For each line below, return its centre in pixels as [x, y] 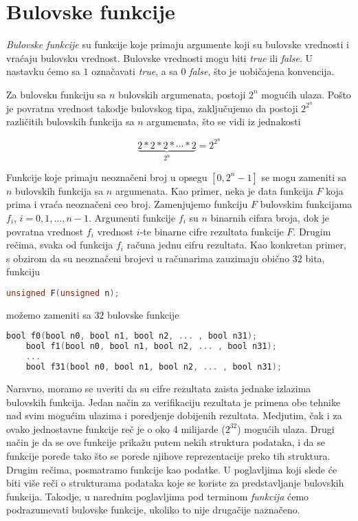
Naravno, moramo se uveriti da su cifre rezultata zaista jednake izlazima [159, 388]
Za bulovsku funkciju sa [56, 94]
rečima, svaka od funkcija [60, 245]
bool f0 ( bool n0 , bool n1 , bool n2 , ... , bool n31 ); [132, 336]
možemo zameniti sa [49, 314]
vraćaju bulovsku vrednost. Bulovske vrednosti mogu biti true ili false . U [159, 57]
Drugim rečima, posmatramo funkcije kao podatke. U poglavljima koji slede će [172, 469]
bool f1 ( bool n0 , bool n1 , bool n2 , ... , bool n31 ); [151, 347]
